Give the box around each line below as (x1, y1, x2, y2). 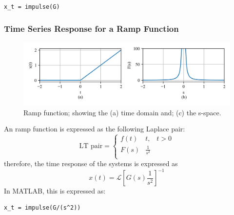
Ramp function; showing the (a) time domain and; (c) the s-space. (23, 107, 221, 117)
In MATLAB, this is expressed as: (4, 186, 106, 196)
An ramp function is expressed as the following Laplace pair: (4, 124, 185, 134)
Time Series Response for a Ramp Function (4, 22, 179, 34)
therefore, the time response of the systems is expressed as (4, 158, 178, 169)
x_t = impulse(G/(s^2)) (4, 204, 81, 211)
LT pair (79, 143, 103, 150)
